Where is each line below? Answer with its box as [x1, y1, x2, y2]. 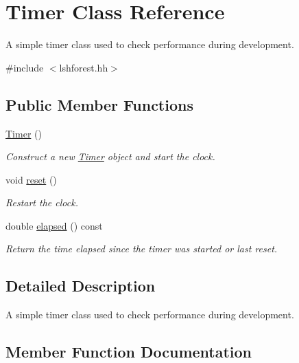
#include [5, 60, 44, 74]
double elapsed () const [5, 218, 103, 232]
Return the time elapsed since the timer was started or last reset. [5, 241, 278, 256]
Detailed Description [5, 275, 156, 296]
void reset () [5, 172, 57, 186]
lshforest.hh [59, 60, 108, 74]
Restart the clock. [5, 195, 78, 210]
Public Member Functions [5, 93, 193, 115]
